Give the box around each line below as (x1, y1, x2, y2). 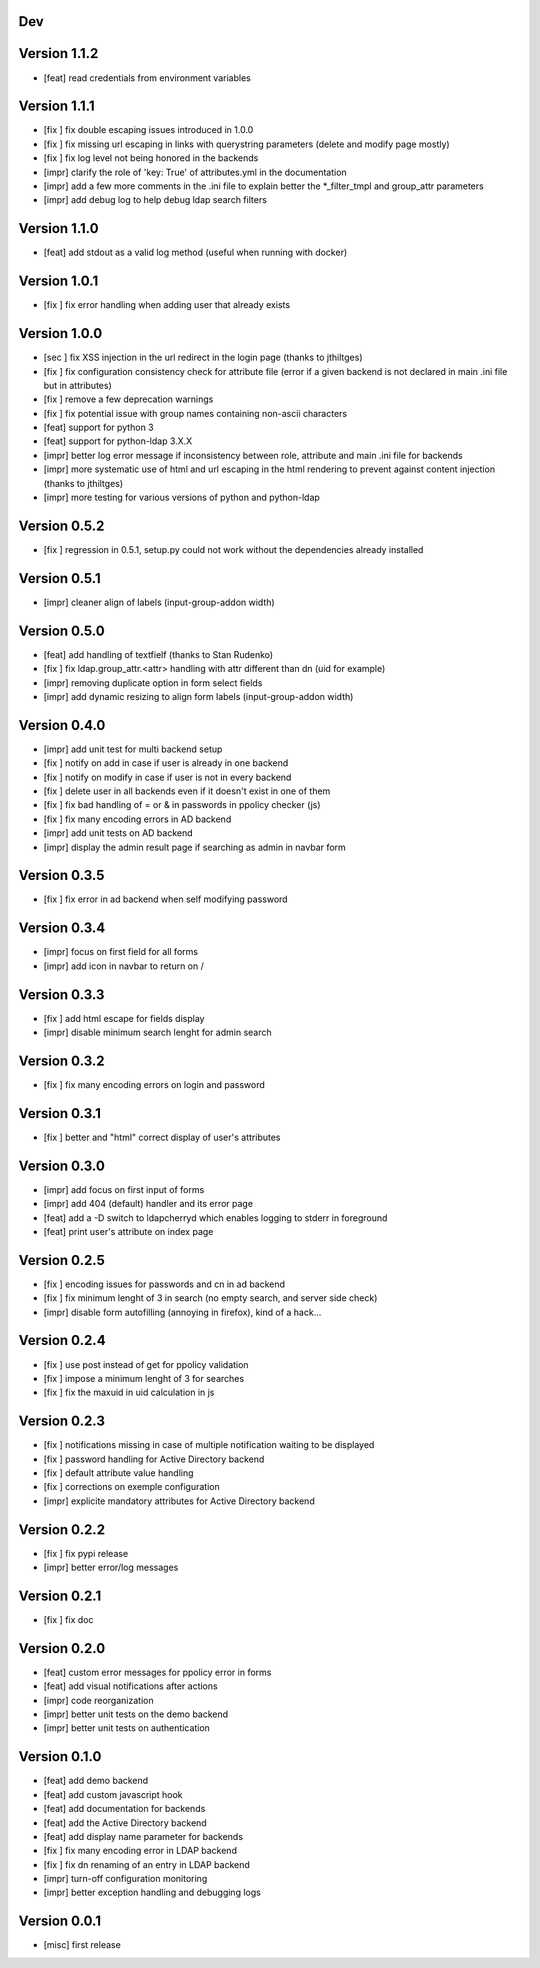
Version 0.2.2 (18, 1521, 105, 1538)
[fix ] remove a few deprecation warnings (43, 393, 214, 405)
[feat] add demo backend (43, 1775, 149, 1787)
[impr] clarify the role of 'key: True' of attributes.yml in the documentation (43, 166, 347, 178)
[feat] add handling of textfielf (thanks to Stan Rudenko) (43, 648, 274, 660)
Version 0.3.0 (18, 1157, 105, 1174)
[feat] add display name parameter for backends (43, 1830, 244, 1842)
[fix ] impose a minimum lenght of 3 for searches (43, 1372, 245, 1384)
